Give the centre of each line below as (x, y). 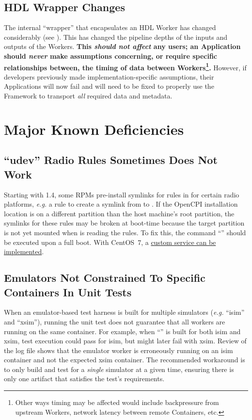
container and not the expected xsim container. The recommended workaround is (125, 360)
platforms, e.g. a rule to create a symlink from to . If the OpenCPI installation (121, 204)
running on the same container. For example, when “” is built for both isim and (122, 331)
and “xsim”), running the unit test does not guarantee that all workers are (115, 321)
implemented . (24, 251)
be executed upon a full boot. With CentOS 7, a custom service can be (110, 242)
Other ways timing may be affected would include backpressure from (117, 402)
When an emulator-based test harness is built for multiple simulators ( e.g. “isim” (124, 312)
